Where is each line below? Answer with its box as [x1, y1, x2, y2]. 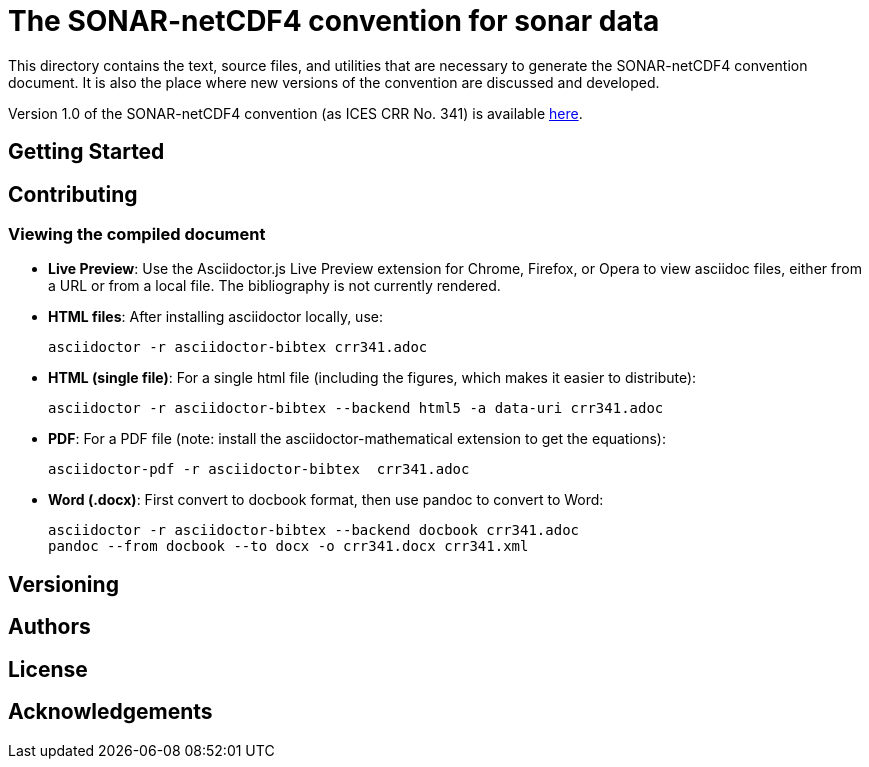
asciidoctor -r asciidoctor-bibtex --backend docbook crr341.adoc [48, 522, 580, 539]
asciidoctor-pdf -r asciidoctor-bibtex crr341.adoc [48, 461, 470, 478]
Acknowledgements [8, 699, 213, 725]
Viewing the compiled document [8, 224, 266, 245]
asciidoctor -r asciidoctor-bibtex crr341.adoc [48, 339, 428, 356]
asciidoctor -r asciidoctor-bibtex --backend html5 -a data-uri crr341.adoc [48, 400, 664, 417]
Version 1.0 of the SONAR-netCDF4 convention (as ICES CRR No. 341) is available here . [8, 104, 583, 122]
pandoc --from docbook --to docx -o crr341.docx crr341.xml [48, 538, 529, 555]
